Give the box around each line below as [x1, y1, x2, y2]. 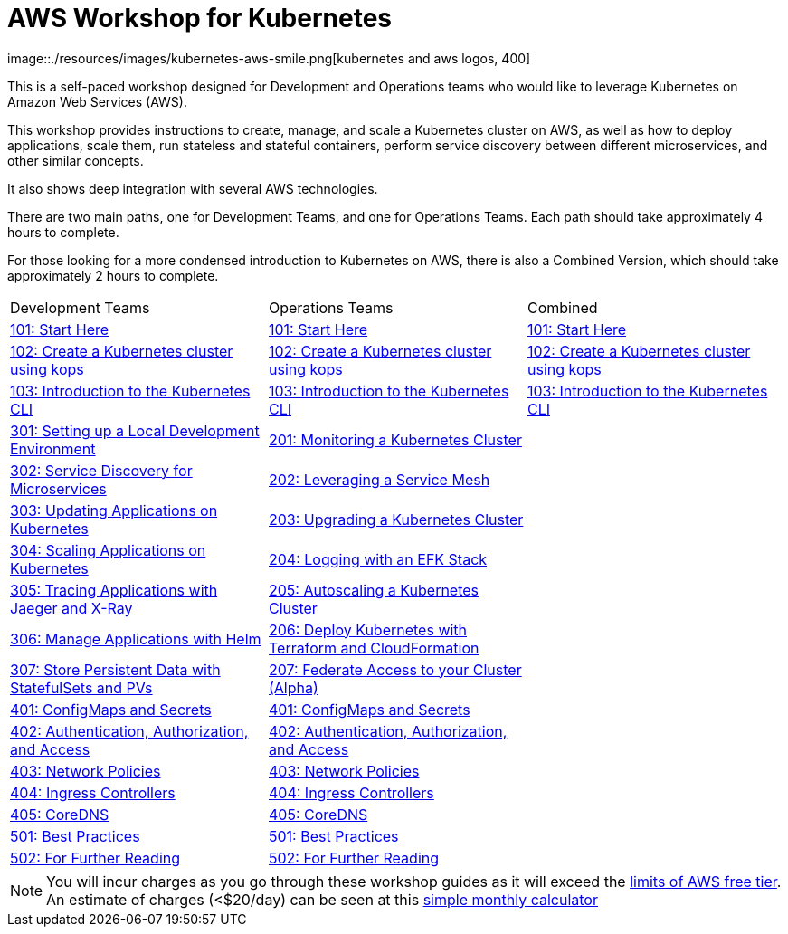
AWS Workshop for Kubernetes [7, 3, 392, 33]
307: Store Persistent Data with [10, 660, 221, 679]
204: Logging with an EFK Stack [268, 549, 488, 568]
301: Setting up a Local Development [10, 421, 260, 440]
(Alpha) [268, 678, 318, 697]
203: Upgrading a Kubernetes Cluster [268, 510, 524, 529]
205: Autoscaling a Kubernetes [268, 580, 479, 599]
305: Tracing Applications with [10, 580, 218, 599]
